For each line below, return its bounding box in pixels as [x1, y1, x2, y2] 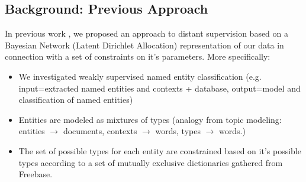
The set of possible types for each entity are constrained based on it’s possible [18, 144, 301, 157]
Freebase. [18, 168, 53, 180]
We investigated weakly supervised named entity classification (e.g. [18, 70, 262, 82]
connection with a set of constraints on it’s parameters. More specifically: [5, 50, 270, 63]
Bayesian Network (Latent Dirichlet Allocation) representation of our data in [5, 38, 284, 51]
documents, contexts [63, 125, 137, 137]
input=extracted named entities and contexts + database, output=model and [18, 82, 301, 94]
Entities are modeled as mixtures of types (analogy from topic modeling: [18, 113, 282, 125]
